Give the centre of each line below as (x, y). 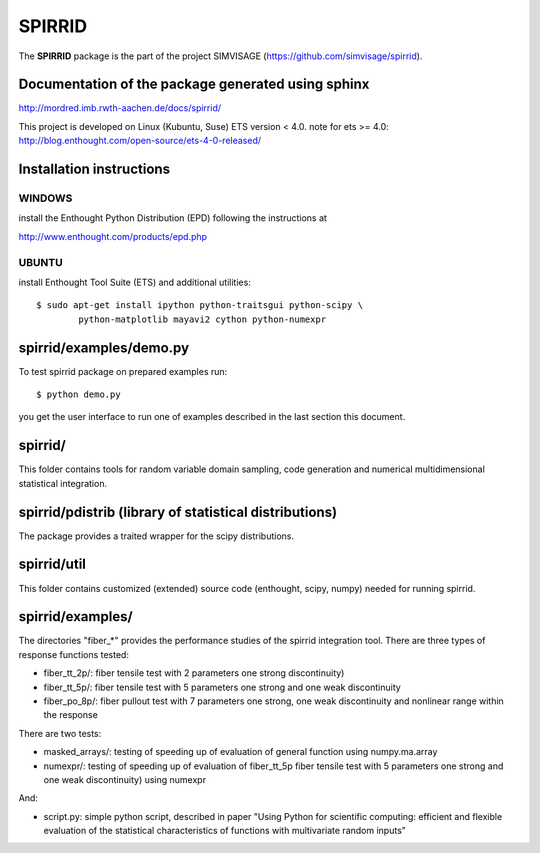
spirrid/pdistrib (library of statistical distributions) (178, 511)
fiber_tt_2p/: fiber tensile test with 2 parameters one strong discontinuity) (194, 673)
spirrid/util (52, 564)
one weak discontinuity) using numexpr (125, 779)
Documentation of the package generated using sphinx (194, 84)
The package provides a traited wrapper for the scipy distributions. (156, 536)
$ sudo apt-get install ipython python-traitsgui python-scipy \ (200, 305)
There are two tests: (60, 733)
